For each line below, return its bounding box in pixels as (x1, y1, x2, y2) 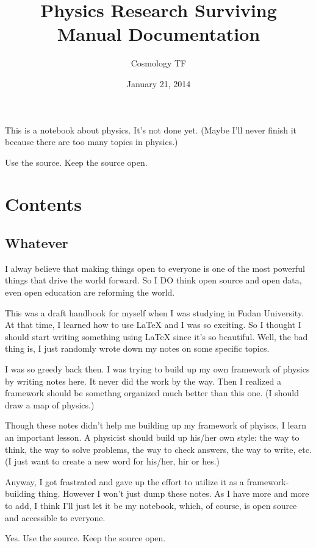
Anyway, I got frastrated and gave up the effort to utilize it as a (5, 475, 244, 488)
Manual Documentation (57, 21, 260, 46)
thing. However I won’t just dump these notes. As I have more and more (38, 487, 309, 500)
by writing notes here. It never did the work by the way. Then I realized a (5, 374, 281, 387)
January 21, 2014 (126, 77, 191, 90)
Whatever (5, 233, 68, 252)
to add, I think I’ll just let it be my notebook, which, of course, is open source (5, 499, 297, 511)
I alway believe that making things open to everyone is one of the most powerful (5, 262, 305, 274)
